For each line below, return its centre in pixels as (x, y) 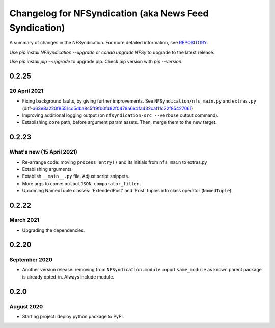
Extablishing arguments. (48, 169)
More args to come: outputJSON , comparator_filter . (81, 183)
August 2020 (26, 306)
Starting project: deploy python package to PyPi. (73, 317)
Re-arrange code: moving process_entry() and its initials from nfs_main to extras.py (115, 162)
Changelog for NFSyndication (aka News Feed (109, 13)
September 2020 (31, 260)
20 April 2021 (26, 91)
